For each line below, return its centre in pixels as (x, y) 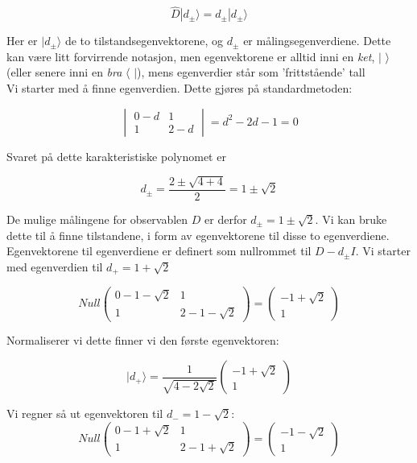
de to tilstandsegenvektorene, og (144, 41)
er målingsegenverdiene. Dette (317, 41)
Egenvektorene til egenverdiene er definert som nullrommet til (159, 251)
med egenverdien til (55, 266)
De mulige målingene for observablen (97, 219)
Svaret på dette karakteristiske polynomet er (116, 156)
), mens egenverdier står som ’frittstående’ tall (251, 72)
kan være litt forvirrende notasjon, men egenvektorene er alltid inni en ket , (191, 56)
